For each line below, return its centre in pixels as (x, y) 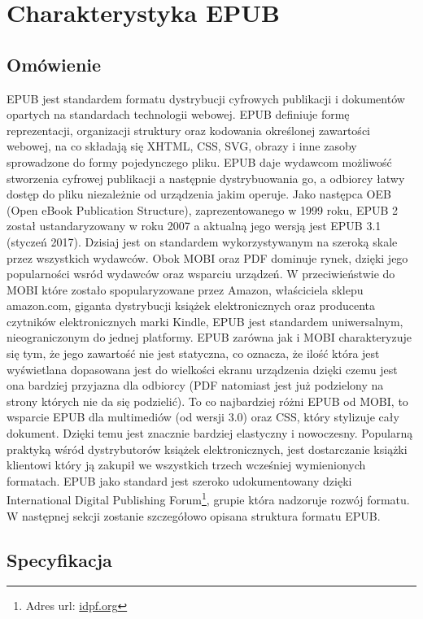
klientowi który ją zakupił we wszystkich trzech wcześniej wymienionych (186, 465)
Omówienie (54, 64)
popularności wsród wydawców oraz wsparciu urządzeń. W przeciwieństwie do (201, 274)
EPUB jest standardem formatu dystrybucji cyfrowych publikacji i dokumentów (206, 98)
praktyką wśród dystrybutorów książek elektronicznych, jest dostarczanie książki (207, 449)
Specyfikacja (59, 559)
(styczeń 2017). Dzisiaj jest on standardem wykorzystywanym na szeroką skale (202, 241)
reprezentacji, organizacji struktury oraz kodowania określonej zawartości (188, 130)
